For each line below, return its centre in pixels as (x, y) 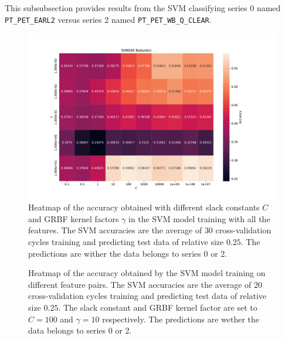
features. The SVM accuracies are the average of (115, 230)
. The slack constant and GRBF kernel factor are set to (158, 307)
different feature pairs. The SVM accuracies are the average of (140, 284)
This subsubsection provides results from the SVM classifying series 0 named (143, 8)
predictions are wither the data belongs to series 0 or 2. (128, 253)
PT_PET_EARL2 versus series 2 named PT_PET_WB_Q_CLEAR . (108, 19)
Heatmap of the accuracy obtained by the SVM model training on (147, 273)
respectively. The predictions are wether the (181, 319)
